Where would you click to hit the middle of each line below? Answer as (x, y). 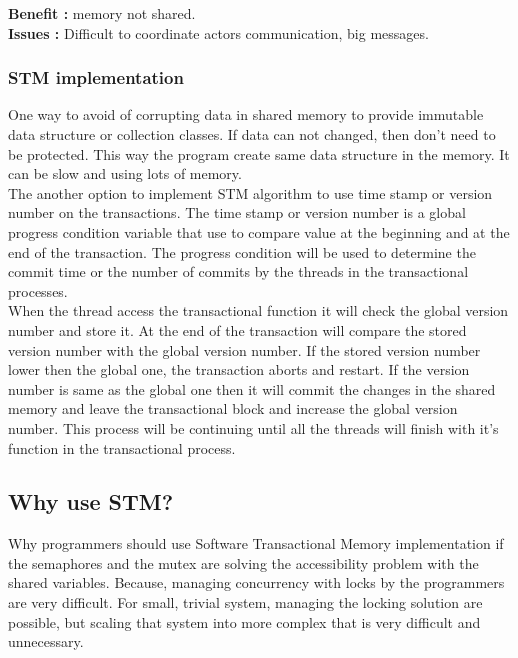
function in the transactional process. (122, 447)
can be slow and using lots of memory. (125, 173)
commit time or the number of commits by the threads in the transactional (238, 271)
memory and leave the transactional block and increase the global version (233, 408)
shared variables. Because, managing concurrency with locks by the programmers (256, 582)
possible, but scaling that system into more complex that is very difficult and (244, 621)
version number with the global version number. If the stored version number (244, 349)
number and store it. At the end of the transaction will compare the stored (237, 329)
